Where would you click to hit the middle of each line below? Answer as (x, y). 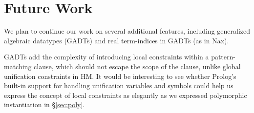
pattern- (223, 57)
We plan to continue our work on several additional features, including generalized (127, 31)
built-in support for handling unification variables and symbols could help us (119, 85)
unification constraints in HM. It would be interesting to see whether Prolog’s (120, 76)
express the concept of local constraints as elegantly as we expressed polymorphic (126, 95)
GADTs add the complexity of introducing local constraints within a (106, 57)
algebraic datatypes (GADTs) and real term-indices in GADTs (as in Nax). (116, 40)
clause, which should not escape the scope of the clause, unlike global (137, 66)
